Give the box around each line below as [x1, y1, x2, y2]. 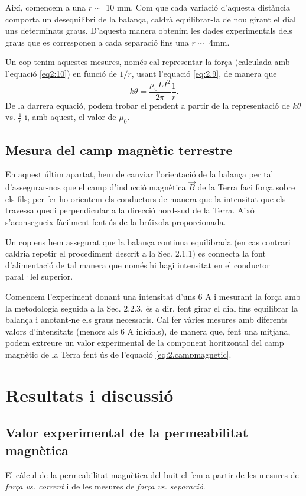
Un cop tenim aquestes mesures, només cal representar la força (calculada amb [5, 56, 290, 68]
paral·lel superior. [5, 270, 73, 283]
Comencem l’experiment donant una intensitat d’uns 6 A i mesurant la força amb [5, 290, 301, 303]
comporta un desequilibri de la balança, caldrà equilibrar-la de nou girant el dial [5, 12, 296, 25]
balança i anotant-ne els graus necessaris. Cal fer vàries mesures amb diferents [5, 313, 288, 326]
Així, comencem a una [5, 1, 86, 13]
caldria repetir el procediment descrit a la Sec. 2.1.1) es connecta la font [5, 247, 266, 260]
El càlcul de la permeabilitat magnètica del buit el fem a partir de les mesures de [5, 468, 299, 481]
